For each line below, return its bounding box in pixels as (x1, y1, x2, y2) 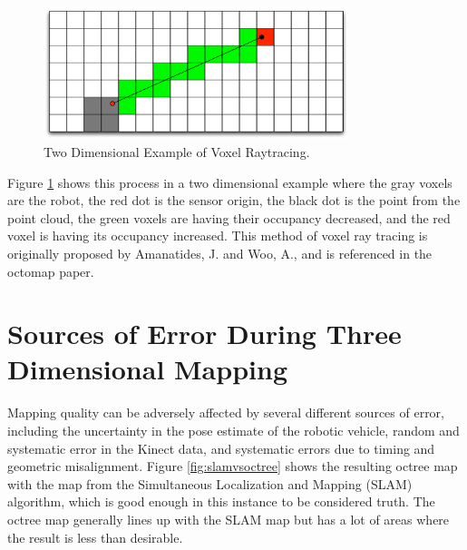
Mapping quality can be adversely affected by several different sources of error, (7, 403, 445, 422)
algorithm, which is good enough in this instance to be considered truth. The (7, 492, 435, 511)
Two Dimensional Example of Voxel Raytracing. (44, 142, 310, 161)
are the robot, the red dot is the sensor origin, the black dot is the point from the (7, 191, 461, 210)
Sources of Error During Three (7, 315, 402, 352)
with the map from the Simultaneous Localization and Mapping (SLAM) (7, 474, 413, 493)
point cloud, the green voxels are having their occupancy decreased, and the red (7, 208, 451, 227)
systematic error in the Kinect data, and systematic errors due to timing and (7, 438, 435, 457)
